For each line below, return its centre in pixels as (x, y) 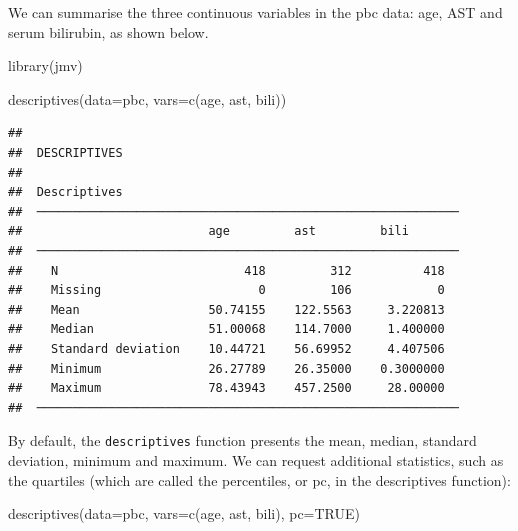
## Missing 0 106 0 (226, 290)
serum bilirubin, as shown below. (108, 31)
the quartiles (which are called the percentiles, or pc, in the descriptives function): (259, 479)
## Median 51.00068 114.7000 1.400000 (226, 329)
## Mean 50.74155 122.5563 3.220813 (226, 309)
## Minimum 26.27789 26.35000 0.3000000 (226, 368)
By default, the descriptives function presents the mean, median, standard (242, 440)
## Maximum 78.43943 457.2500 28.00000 (226, 388)
